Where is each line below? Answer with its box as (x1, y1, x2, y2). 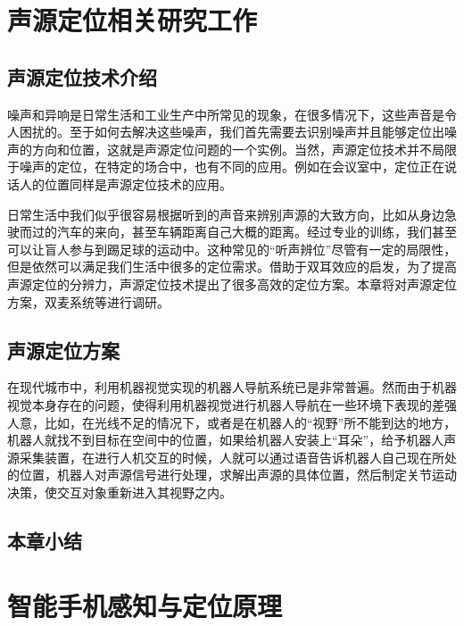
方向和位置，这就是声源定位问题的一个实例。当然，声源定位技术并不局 (31, 139, 444, 158)
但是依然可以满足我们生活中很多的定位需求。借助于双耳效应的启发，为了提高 (7, 257, 457, 276)
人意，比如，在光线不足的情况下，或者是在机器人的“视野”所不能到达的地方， (7, 413, 457, 431)
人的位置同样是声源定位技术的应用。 (19, 174, 232, 193)
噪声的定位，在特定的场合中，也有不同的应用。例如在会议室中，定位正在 (19, 157, 444, 176)
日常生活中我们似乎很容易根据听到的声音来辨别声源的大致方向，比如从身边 (7, 204, 444, 223)
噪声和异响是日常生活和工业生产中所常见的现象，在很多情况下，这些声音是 (7, 104, 444, 123)
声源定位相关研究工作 (7, 2, 258, 38)
